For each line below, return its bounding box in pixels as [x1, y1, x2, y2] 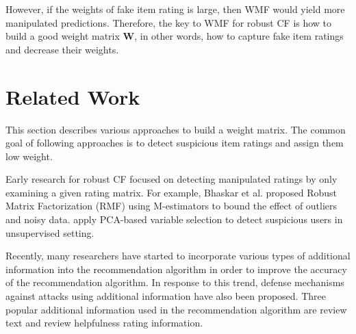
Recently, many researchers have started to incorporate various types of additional [5, 248, 351, 263]
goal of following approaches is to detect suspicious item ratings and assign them [5, 136, 344, 150]
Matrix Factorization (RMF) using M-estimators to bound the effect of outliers [5, 198, 338, 213]
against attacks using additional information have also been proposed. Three [5, 289, 326, 303]
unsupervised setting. [5, 225, 94, 240]
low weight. [5, 149, 53, 163]
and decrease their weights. [5, 42, 119, 56]
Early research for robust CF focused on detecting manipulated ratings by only [5, 172, 338, 186]
